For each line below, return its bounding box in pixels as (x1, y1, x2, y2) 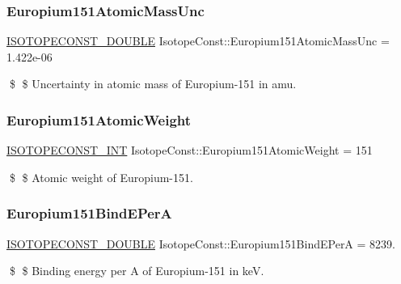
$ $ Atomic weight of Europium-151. (9, 168, 193, 185)
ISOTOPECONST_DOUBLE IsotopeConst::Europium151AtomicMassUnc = (6, 32, 390, 49)
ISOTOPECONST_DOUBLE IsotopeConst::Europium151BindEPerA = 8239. (6, 235, 395, 252)
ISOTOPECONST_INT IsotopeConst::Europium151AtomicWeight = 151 (6, 142, 373, 159)
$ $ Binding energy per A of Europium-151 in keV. (9, 262, 264, 279)
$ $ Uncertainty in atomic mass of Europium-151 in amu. (9, 75, 297, 92)
